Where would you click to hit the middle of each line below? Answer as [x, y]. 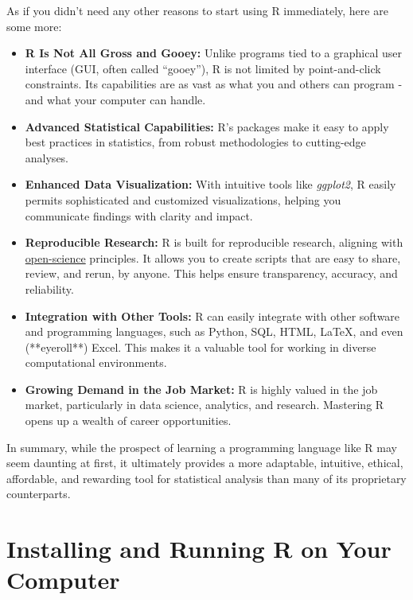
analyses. [47, 157]
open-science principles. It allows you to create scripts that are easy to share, [213, 257]
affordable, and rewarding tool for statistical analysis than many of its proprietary [206, 478]
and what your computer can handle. [115, 99]
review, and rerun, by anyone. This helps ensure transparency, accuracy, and [211, 273]
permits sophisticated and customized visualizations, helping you [183, 199]
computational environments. [96, 362]
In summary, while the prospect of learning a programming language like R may [202, 447]
